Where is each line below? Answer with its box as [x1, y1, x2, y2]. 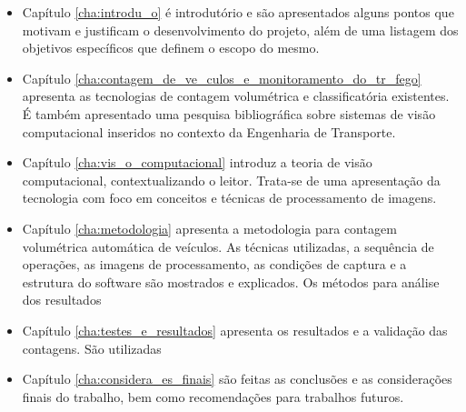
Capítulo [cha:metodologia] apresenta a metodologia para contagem [22, 218, 397, 237]
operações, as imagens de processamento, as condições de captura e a [22, 255, 407, 274]
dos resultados [22, 290, 102, 309]
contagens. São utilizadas [22, 338, 162, 357]
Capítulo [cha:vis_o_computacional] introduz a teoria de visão [22, 153, 372, 172]
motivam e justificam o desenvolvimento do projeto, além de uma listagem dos [22, 20, 459, 39]
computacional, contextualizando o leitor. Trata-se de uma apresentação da [22, 170, 441, 189]
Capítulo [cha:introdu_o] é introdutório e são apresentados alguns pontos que [22, 3, 454, 21]
